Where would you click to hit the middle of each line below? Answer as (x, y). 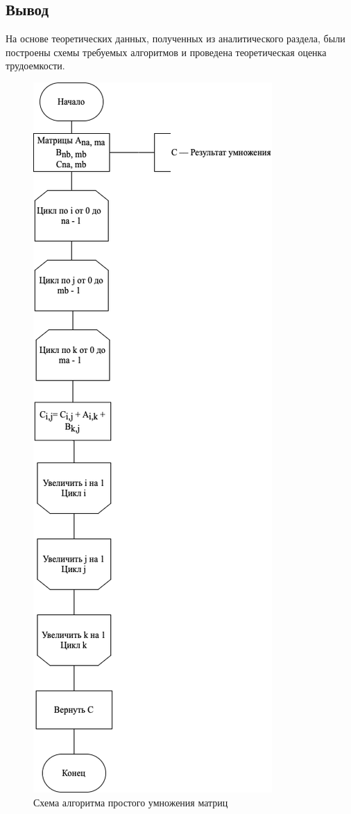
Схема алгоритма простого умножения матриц (131, 802)
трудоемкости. (35, 66)
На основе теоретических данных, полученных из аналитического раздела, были (175, 38)
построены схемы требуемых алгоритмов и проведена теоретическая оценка (166, 52)
